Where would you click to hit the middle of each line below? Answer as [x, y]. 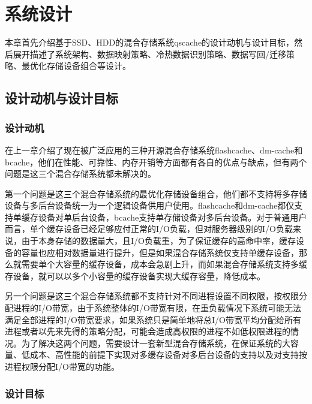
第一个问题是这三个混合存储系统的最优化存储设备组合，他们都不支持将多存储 [156, 193]
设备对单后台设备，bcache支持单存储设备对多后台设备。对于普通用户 [172, 217]
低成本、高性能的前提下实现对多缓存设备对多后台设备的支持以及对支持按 [164, 355]
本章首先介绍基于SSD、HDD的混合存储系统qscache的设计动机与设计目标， [150, 42]
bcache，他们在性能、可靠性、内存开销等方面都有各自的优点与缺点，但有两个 [156, 162]
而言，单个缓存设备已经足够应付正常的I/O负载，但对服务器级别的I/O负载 [149, 229]
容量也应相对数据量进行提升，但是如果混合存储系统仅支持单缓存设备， [160, 252]
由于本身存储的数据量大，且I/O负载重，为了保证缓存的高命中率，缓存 [158, 241]
